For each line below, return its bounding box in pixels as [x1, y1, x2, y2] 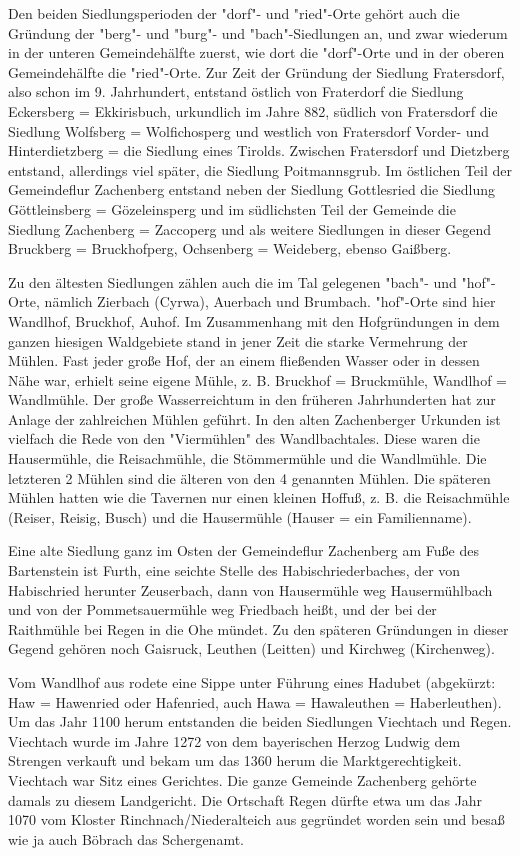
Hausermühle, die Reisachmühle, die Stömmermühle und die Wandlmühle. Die [8, 448, 487, 469]
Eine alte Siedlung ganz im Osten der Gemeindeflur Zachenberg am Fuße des [8, 540, 479, 561]
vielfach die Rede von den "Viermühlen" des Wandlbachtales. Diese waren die [8, 428, 480, 449]
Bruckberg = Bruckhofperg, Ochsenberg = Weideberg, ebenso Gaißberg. [8, 238, 452, 259]
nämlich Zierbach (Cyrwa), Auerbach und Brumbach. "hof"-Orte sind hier [44, 291, 496, 312]
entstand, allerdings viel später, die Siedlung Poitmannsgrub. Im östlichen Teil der [8, 159, 512, 180]
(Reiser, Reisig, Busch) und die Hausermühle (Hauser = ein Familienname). [8, 506, 472, 527]
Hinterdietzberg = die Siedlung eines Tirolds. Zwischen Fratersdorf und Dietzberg [8, 140, 510, 161]
